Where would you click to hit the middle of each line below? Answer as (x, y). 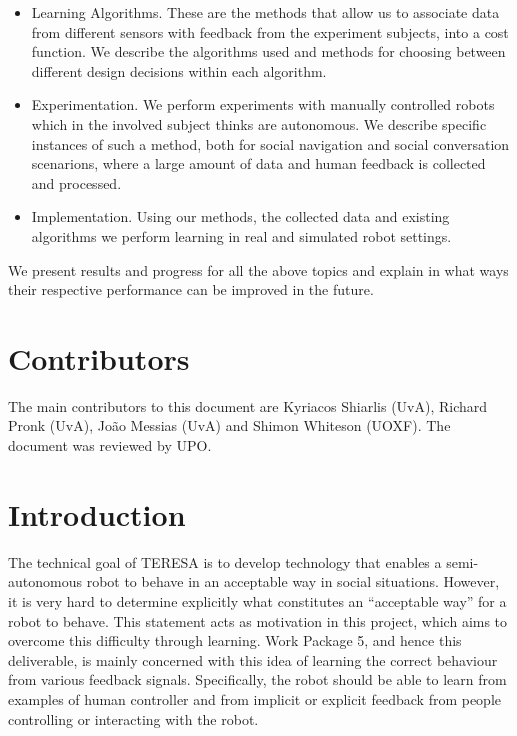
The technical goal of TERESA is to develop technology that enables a (225, 561)
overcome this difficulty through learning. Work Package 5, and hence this (235, 640)
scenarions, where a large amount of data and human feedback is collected (258, 163)
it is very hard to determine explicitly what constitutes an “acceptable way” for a (257, 600)
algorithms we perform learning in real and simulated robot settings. (241, 235)
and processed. (76, 182)
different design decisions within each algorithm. (179, 70)
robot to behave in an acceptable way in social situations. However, (293, 581)
